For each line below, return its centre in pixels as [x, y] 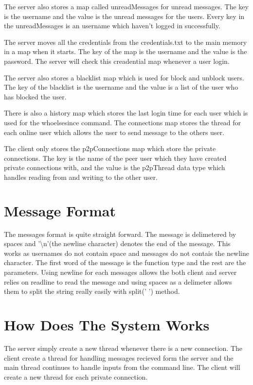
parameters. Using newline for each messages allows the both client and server [120, 272]
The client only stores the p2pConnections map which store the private [110, 148]
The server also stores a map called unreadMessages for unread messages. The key [126, 6]
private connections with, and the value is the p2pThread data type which [115, 167]
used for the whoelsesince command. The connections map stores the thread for [123, 122]
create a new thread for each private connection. [76, 376]
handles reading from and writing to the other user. [81, 177]
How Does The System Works [107, 324]
